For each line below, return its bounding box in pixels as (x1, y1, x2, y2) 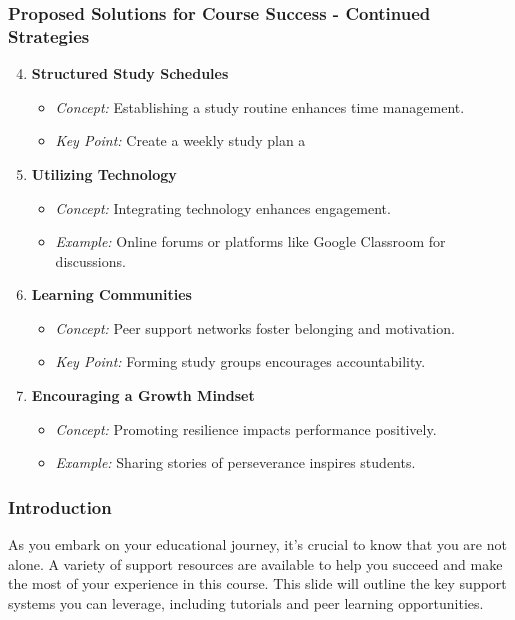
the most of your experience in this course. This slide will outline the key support (8, 573, 507, 594)
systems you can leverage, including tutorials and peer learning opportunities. (8, 592, 484, 613)
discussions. (55, 250, 126, 271)
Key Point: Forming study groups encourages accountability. (55, 351, 426, 372)
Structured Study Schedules (31, 63, 229, 84)
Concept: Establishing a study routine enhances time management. (55, 96, 465, 117)
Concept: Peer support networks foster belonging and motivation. (55, 317, 455, 338)
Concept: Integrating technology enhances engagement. (55, 197, 391, 218)
